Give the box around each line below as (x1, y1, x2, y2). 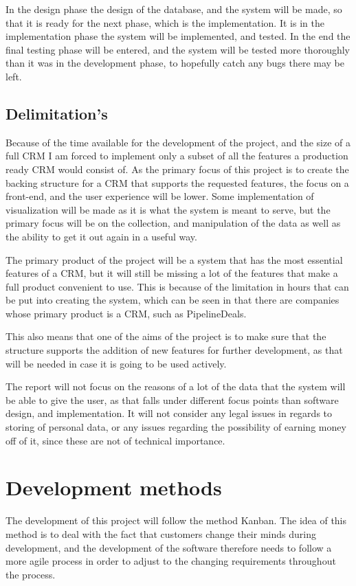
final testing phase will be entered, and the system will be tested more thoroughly (5, 42, 350, 56)
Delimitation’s (5, 102, 108, 124)
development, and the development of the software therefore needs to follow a (5, 540, 332, 554)
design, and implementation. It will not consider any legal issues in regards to (5, 406, 333, 420)
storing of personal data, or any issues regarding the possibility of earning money (5, 420, 346, 434)
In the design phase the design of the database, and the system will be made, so (5, 2, 342, 16)
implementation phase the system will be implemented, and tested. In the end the (5, 29, 351, 43)
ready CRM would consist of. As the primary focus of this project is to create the (5, 161, 349, 176)
